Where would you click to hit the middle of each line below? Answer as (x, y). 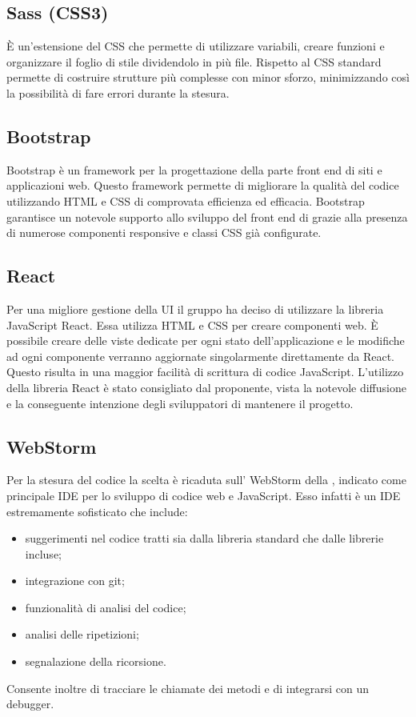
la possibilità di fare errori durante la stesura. (118, 92)
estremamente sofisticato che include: (97, 511)
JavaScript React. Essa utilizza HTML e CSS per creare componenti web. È (192, 324)
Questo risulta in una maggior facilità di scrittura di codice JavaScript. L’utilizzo (205, 372)
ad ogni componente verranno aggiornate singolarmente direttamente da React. (201, 356)
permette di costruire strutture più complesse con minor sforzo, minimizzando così (208, 77)
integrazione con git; (75, 581)
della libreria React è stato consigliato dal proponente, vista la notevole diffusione (206, 387)
